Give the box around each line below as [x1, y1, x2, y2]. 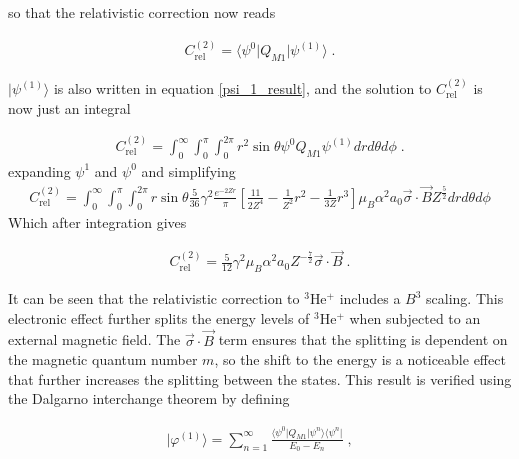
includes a [339, 288, 401, 309]
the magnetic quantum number [8, 349, 198, 370]
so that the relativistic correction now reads [8, 2, 276, 22]
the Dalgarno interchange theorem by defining [8, 388, 290, 409]
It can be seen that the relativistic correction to [8, 288, 300, 309]
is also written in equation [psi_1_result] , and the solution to [53, 78, 432, 99]
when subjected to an [349, 307, 481, 328]
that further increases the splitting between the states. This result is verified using [8, 368, 512, 389]
